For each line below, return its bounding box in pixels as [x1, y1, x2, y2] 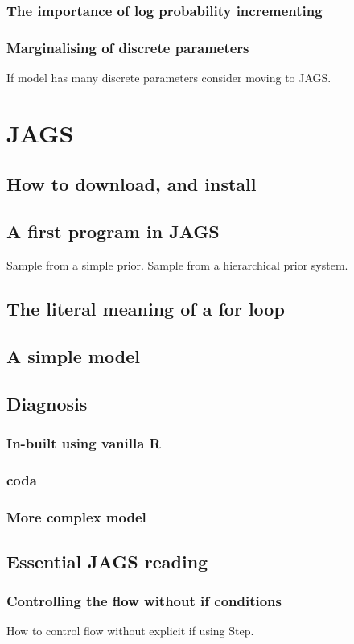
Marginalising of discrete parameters [6, 37, 249, 57]
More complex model [6, 506, 146, 526]
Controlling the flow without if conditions [6, 591, 282, 611]
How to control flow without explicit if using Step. [6, 622, 254, 639]
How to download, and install [6, 171, 257, 196]
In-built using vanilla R [6, 432, 161, 452]
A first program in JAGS [6, 219, 220, 244]
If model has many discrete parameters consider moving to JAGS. [6, 69, 331, 86]
